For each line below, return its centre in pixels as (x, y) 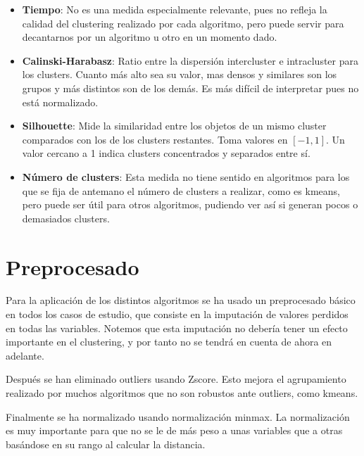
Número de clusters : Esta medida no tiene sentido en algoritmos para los (186, 176)
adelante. (25, 355)
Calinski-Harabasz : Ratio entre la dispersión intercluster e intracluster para (190, 60)
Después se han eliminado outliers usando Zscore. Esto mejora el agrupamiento (176, 379)
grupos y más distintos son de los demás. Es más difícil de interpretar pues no (190, 88)
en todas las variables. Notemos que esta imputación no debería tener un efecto (177, 328)
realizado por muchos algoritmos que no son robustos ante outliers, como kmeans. (182, 393)
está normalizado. (60, 102)
